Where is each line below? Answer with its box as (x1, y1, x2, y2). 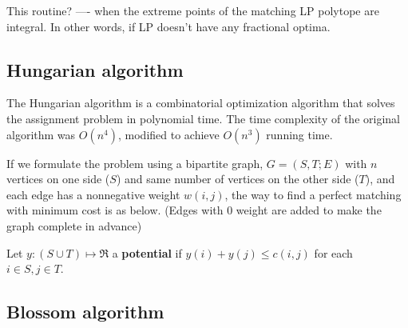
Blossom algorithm (6, 299, 164, 324)
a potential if (112, 244, 182, 261)
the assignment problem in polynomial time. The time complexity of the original (6, 110, 400, 126)
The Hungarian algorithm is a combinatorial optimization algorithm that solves (6, 94, 395, 111)
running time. (266, 126, 333, 142)
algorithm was (6, 126, 76, 142)
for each (314, 244, 353, 261)
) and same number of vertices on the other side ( (116, 170, 359, 187)
